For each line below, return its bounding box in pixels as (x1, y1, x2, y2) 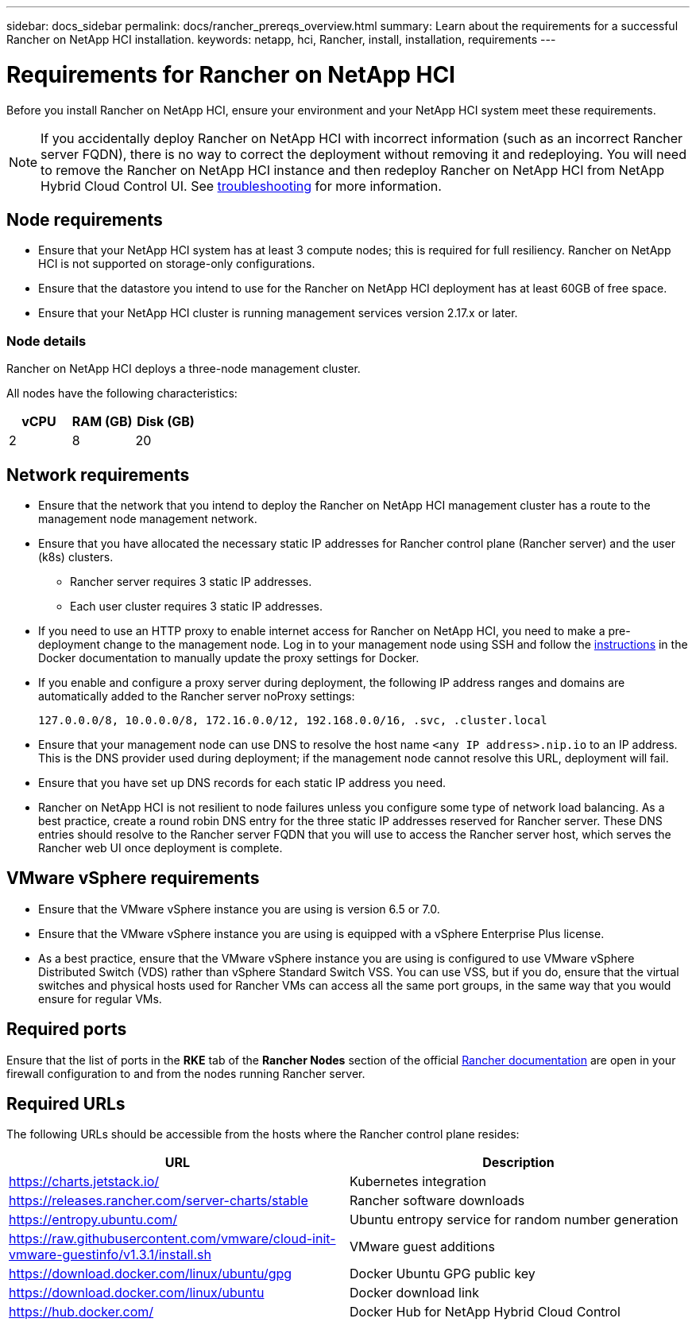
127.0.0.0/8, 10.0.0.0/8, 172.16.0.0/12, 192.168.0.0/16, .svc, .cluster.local (38, 713, 547, 727)
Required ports (6, 1019, 127, 1040)
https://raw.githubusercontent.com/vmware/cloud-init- (9, 1231, 336, 1247)
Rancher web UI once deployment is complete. (38, 840, 283, 855)
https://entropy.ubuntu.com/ (9, 1212, 178, 1228)
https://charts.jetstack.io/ (9, 1173, 160, 1190)
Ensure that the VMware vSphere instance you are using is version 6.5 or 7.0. (38, 901, 440, 916)
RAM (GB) (72, 413, 133, 430)
